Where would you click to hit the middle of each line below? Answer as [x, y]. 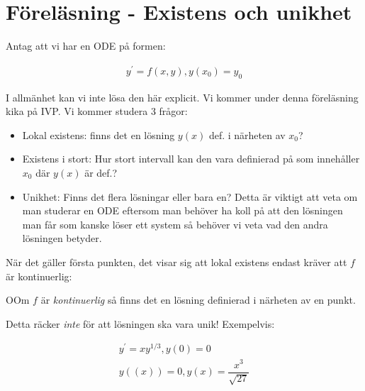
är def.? [101, 172]
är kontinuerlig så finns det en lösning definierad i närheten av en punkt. [198, 300]
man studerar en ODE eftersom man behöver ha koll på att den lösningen [182, 210]
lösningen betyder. [62, 238]
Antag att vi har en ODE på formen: [86, 46]
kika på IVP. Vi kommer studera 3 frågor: [97, 111]
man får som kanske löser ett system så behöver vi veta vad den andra [175, 224]
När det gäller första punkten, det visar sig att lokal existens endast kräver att [176, 261]
